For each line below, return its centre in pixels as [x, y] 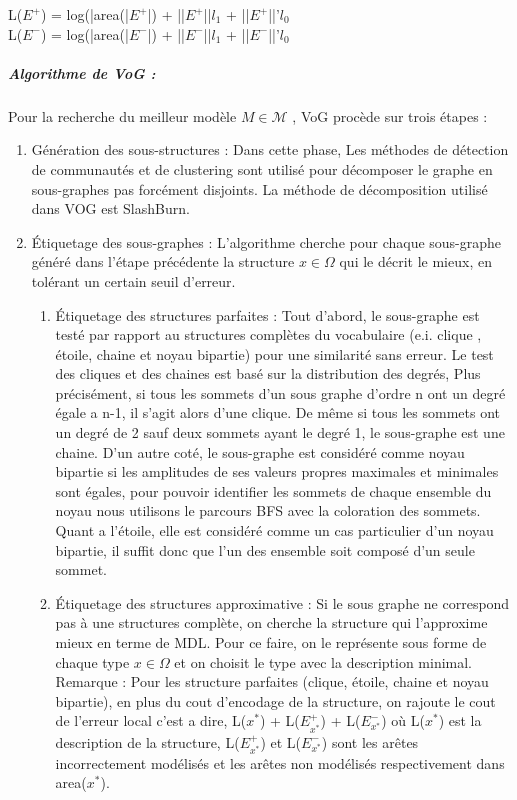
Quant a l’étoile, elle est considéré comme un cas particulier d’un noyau [274, 530]
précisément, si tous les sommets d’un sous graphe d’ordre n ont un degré [280, 392]
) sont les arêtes [370, 741]
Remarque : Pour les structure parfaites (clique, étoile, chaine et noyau [272, 681]
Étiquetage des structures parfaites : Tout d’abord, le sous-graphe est [267, 314]
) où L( [403, 720]
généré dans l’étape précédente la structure [163, 261]
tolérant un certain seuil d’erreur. [133, 280]
